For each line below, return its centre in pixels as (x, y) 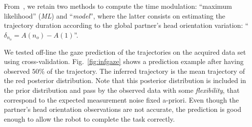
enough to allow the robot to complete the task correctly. (89, 118)
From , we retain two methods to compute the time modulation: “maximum (118, 6)
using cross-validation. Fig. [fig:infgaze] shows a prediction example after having (124, 61)
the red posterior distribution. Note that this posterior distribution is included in (125, 80)
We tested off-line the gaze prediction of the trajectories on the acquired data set (125, 52)
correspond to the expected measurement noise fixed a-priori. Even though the (121, 99)
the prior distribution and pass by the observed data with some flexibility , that (122, 90)
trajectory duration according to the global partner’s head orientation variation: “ (126, 25)
